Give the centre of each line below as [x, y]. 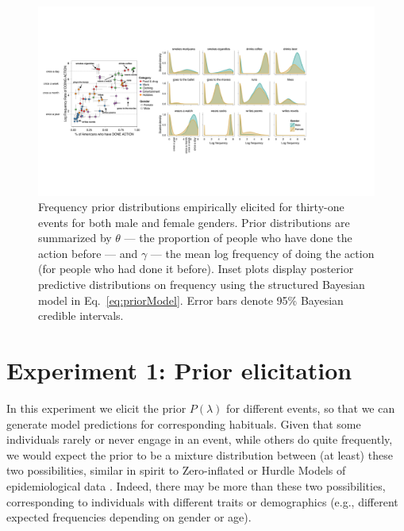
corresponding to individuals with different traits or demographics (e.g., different [202, 501]
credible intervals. [81, 316]
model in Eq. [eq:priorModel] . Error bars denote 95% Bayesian [191, 300]
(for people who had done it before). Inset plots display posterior [196, 269]
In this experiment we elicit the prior [96, 408]
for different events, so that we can [311, 408]
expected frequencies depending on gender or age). [129, 517]
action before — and [88, 253]
